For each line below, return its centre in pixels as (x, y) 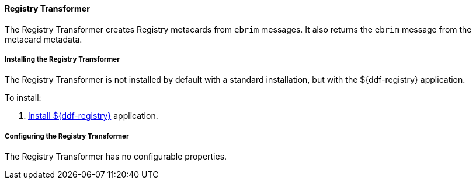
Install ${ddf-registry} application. (93, 116)
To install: (23, 98)
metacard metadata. (44, 39)
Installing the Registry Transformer (62, 59)
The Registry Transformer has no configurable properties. (116, 157)
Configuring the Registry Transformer (67, 136)
